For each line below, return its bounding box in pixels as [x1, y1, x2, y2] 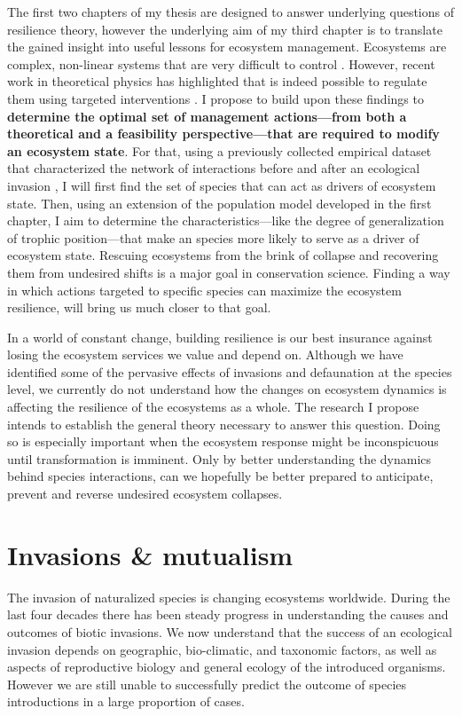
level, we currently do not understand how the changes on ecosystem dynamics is [7, 380, 447, 398]
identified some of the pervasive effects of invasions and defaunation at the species [7, 362, 452, 381]
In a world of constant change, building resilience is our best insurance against [7, 327, 433, 346]
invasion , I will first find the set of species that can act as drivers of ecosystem [7, 176, 436, 194]
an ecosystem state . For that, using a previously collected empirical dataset [7, 141, 432, 160]
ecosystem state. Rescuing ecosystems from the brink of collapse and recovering [7, 246, 439, 264]
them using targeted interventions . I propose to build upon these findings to [7, 89, 424, 107]
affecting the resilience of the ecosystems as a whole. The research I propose [7, 397, 419, 416]
